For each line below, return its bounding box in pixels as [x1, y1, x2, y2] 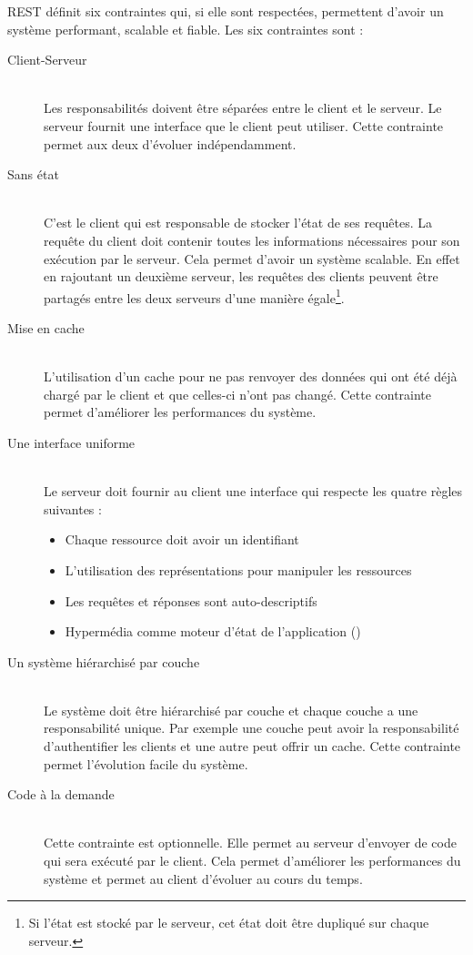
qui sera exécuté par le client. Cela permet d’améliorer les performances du [44, 851, 461, 870]
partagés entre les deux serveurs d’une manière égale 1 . [44, 285, 345, 307]
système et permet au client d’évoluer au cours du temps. [44, 869, 363, 888]
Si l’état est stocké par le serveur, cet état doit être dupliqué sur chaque [28, 913, 429, 932]
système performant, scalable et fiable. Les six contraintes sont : [7, 19, 364, 38]
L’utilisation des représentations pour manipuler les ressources [65, 560, 412, 579]
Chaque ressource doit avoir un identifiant [65, 530, 299, 549]
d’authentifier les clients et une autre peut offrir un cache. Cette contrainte [44, 737, 461, 756]
